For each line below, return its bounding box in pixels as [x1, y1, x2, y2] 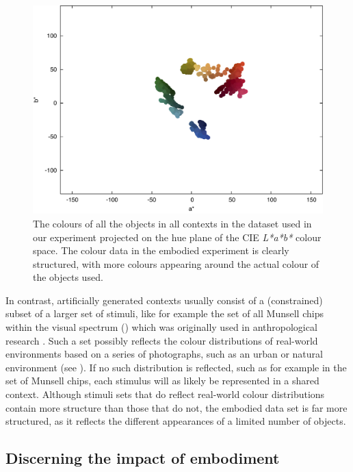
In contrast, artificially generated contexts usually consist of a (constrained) [5, 293, 323, 307]
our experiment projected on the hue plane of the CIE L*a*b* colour [33, 229, 322, 244]
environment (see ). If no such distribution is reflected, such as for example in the [5, 360, 347, 374]
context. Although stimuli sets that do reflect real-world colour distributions [5, 387, 325, 401]
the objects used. [33, 270, 103, 284]
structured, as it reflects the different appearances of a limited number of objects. [5, 414, 346, 428]
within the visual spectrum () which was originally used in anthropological [5, 320, 317, 334]
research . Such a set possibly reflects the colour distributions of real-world [5, 333, 318, 347]
